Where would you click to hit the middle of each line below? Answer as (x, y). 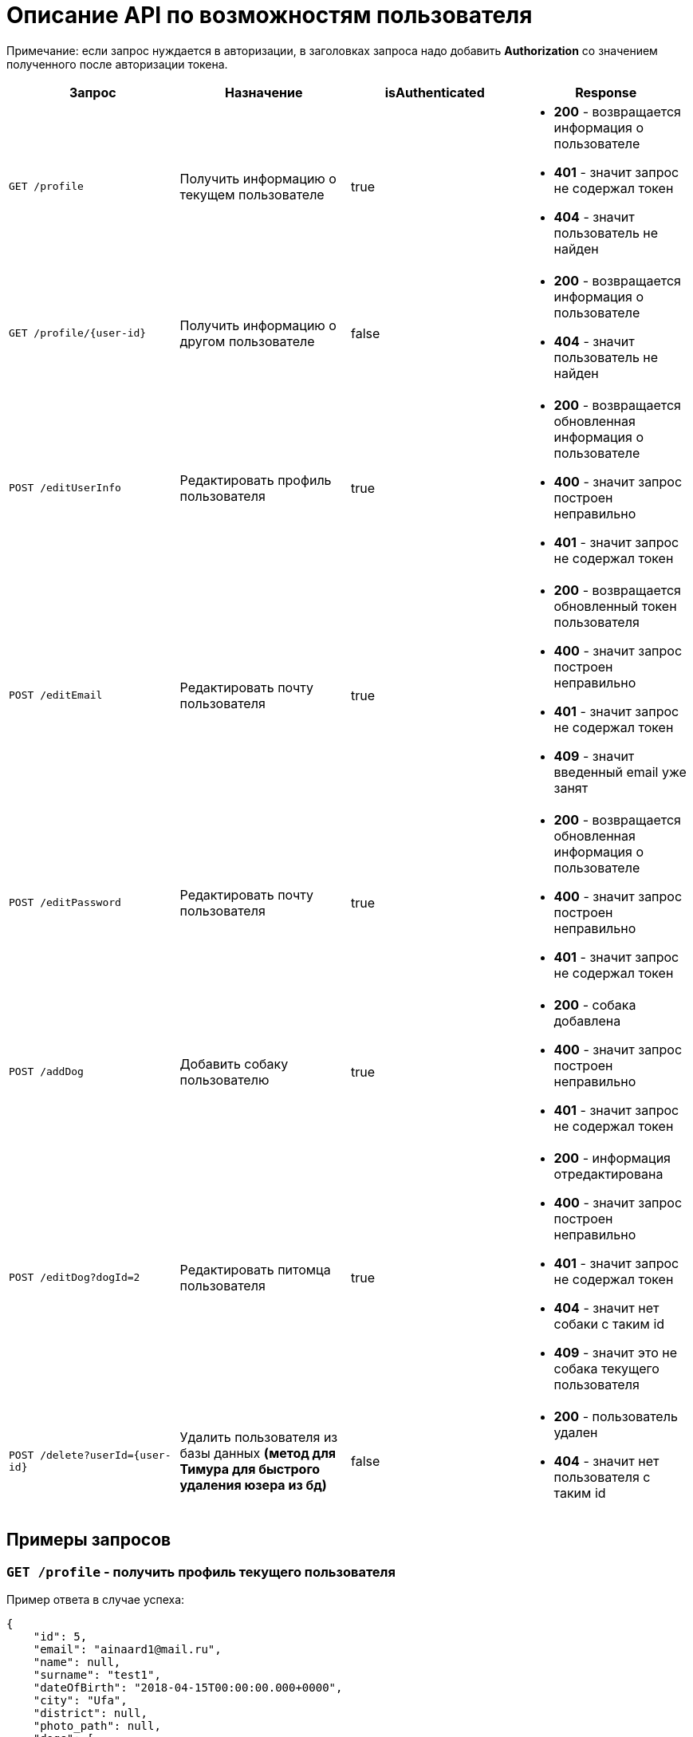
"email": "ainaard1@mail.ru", (127, 1649)
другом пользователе (247, 341)
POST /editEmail (56, 695)
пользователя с (602, 1477)
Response (606, 92)
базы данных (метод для (258, 1453)
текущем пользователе (252, 194)
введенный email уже (620, 772)
